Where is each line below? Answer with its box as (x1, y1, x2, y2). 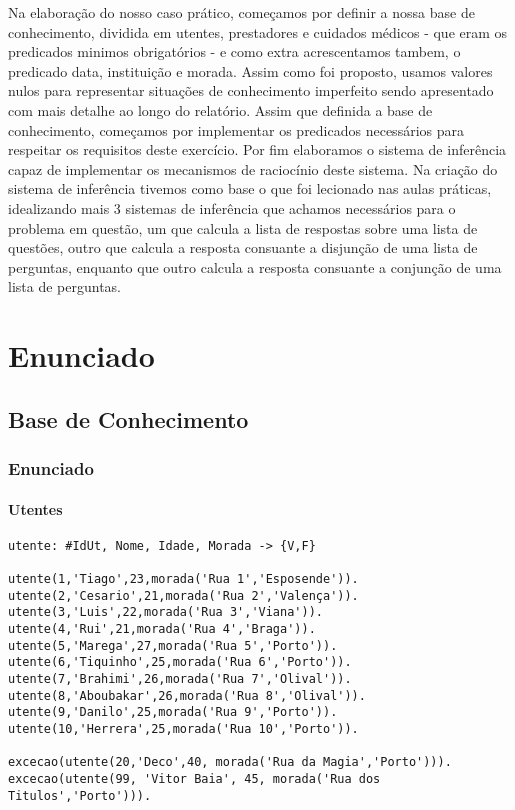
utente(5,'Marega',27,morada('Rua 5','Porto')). (8, 638, 338, 653)
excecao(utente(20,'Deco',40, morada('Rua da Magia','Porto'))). (8, 755, 452, 770)
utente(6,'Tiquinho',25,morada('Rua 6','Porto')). (8, 655, 352, 670)
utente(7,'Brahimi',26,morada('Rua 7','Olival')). (8, 671, 352, 686)
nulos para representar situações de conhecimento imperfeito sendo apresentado (8, 80, 494, 101)
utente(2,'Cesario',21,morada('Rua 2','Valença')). (8, 588, 359, 603)
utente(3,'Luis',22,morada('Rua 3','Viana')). (8, 605, 323, 620)
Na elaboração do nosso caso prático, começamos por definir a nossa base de (8, 2, 475, 22)
